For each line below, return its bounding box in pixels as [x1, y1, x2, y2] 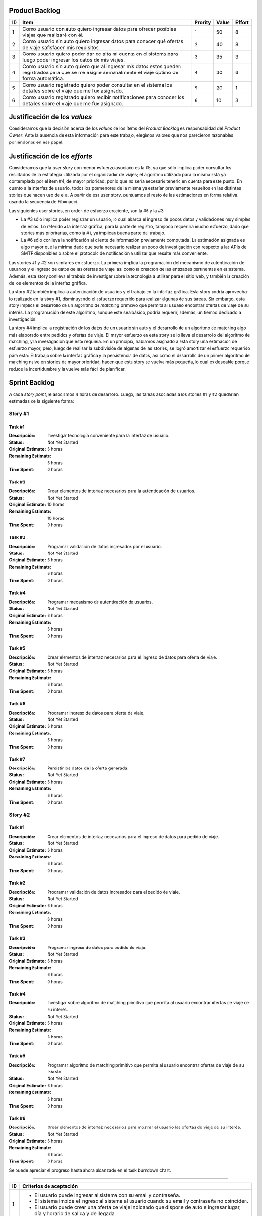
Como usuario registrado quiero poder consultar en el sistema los [22, 81, 172, 88]
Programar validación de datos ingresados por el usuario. [47, 543, 162, 549]
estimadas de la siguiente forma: [9, 398, 75, 404]
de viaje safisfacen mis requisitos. [22, 44, 100, 51]
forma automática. [22, 75, 65, 82]
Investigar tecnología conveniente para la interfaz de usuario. [47, 432, 170, 438]
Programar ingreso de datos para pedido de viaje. [47, 944, 147, 950]
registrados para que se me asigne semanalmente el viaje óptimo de [22, 69, 179, 75]
